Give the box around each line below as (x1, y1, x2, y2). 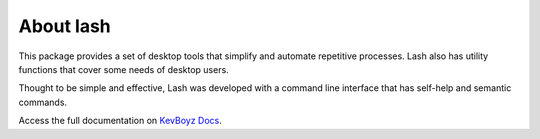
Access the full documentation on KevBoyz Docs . (18, 115, 222, 127)
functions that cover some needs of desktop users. (18, 63, 229, 75)
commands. (18, 96, 68, 108)
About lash (18, 15, 111, 37)
